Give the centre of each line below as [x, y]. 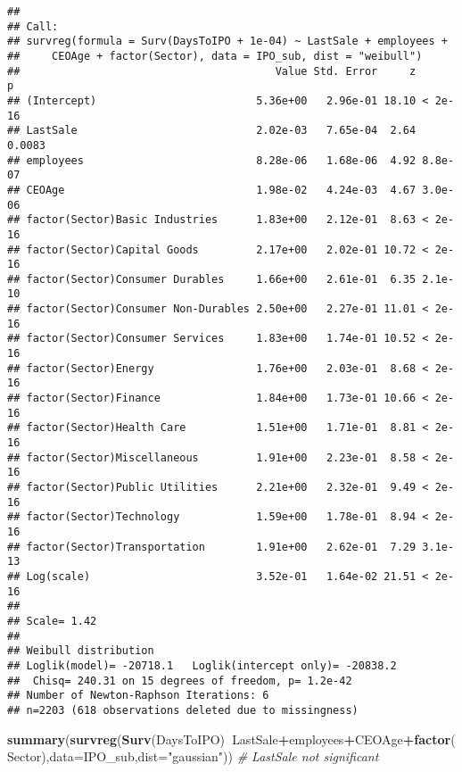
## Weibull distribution [81, 651]
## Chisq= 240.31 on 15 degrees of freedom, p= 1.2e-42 [180, 681]
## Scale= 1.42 [52, 621]
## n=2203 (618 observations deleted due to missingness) [183, 710]
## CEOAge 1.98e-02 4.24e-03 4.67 [212, 190]
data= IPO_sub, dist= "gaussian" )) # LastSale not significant [214, 756]
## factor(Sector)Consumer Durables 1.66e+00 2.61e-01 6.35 [212, 279]
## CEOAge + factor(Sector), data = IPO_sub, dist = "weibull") [215, 56]
